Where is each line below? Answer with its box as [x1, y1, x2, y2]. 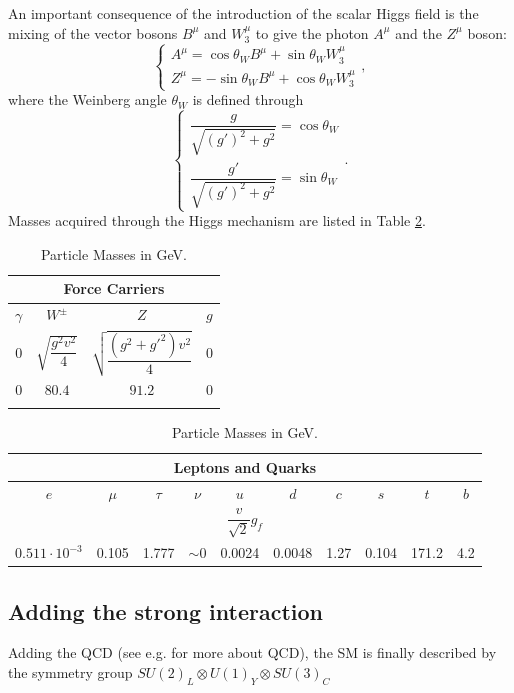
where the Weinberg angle [8, 89, 167, 110]
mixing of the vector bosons [8, 22, 178, 43]
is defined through [192, 89, 304, 110]
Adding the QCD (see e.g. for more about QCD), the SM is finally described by [8, 642, 497, 663]
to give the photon [255, 22, 369, 43]
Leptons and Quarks [173, 456, 317, 477]
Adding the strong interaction [8, 595, 323, 626]
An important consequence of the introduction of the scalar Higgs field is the [8, 3, 479, 23]
